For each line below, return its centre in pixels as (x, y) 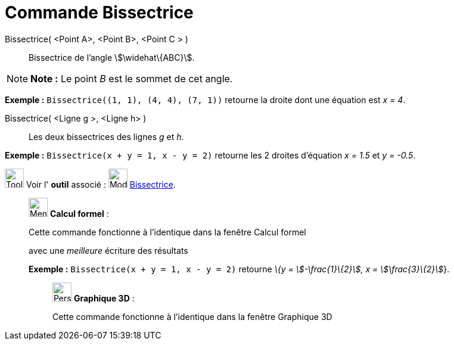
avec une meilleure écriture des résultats (108, 250)
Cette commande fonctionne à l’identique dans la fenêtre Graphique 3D (192, 316)
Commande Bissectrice (99, 13)
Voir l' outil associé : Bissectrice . (101, 184)
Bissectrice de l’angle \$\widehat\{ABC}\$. (112, 57)
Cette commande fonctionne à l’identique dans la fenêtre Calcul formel (167, 232)
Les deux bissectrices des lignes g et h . (106, 136)
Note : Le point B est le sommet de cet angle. (132, 78)
